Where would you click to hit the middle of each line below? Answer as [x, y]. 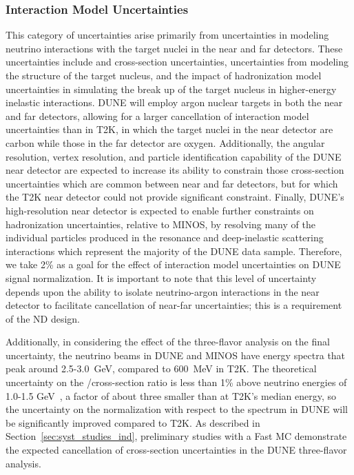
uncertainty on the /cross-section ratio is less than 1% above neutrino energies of [176, 382]
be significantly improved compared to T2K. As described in [133, 422]
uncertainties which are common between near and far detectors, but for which [172, 183]
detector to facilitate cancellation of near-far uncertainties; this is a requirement [174, 305]
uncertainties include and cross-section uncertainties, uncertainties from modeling [177, 62]
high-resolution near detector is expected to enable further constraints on [160, 210]
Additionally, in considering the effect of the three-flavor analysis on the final [168, 342]
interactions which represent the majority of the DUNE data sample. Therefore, [174, 251]
